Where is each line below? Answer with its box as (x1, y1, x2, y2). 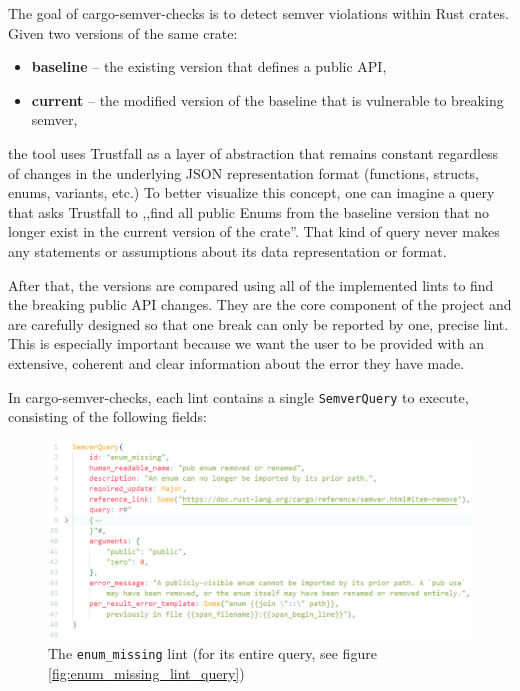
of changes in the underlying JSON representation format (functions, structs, (8, 162, 479, 183)
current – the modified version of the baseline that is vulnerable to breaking (31, 89, 504, 110)
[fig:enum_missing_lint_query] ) (48, 662, 245, 683)
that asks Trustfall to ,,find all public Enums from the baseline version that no (8, 201, 490, 222)
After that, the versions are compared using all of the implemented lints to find (8, 274, 494, 295)
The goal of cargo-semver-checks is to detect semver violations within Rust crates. (8, 3, 509, 23)
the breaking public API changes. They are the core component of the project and (8, 294, 512, 315)
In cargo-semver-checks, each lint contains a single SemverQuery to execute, (8, 386, 469, 407)
